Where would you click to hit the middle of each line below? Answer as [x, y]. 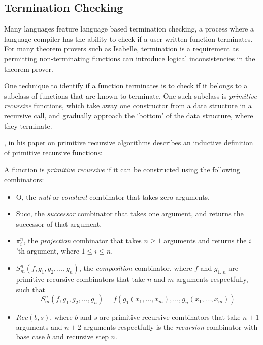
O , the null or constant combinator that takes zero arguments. [113, 196]
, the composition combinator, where [136, 268]
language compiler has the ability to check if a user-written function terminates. [128, 38]
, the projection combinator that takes [83, 241]
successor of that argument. [59, 223]
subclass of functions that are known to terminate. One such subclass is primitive [130, 95]
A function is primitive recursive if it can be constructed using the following [122, 169]
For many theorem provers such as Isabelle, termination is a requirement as [122, 49]
